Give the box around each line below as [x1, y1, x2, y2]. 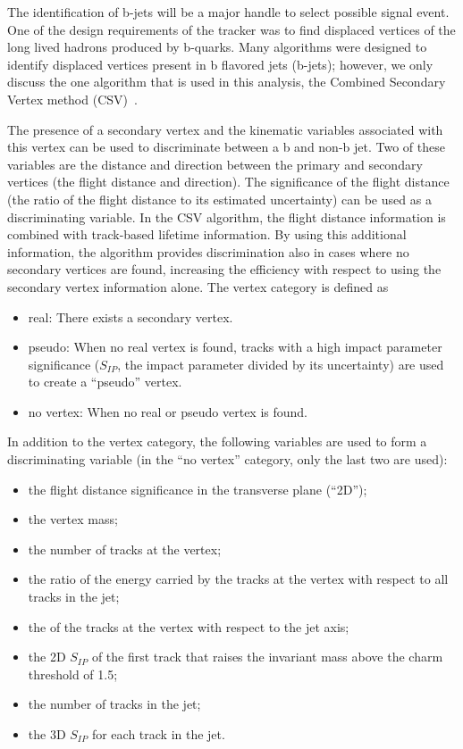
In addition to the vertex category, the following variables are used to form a [7, 432, 427, 451]
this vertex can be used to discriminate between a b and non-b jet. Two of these [7, 137, 445, 156]
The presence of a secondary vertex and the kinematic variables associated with [7, 120, 443, 138]
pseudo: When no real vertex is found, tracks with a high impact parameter [28, 337, 442, 356]
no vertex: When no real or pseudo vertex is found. [28, 402, 308, 420]
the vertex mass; [28, 510, 118, 528]
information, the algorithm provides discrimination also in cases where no [7, 242, 409, 261]
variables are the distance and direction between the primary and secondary [7, 154, 423, 173]
